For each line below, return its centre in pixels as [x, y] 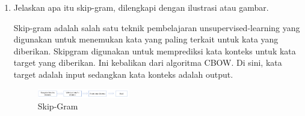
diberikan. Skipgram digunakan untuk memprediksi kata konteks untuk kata [155, 51]
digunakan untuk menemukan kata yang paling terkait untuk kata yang [146, 39]
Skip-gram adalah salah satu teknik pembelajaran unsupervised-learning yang [157, 27]
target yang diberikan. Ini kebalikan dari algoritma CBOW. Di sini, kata [148, 62]
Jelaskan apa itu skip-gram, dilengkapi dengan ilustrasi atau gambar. [141, 7]
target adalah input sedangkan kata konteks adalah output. [123, 74]
